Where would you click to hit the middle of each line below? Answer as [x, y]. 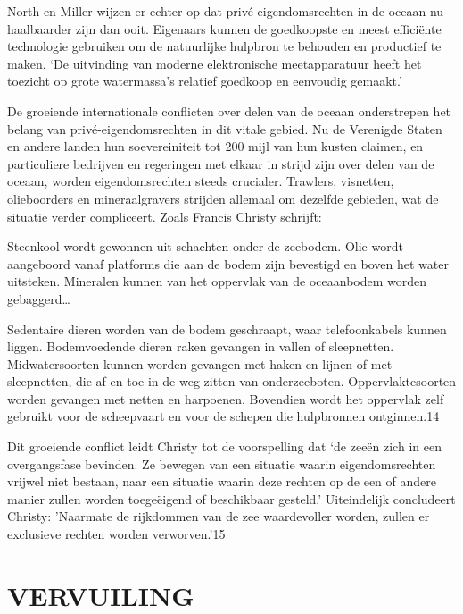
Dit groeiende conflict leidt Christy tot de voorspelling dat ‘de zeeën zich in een [224, 446]
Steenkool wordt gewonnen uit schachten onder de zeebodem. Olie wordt [205, 246]
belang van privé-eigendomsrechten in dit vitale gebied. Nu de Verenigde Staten [225, 128]
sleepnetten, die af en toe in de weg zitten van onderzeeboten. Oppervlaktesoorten [232, 381]
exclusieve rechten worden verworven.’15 [116, 534]
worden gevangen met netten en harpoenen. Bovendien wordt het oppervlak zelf [226, 398]
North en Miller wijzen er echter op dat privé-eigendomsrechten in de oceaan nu [226, 11]
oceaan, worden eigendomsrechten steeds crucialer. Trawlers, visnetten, [201, 181]
